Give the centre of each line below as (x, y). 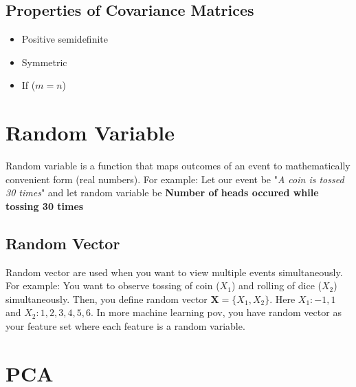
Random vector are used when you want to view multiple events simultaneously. (174, 272)
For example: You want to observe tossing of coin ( (113, 285)
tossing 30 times (45, 206)
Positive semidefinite (65, 39)
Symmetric (44, 62)
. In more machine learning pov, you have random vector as (216, 312)
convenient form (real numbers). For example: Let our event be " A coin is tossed (175, 179)
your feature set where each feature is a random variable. (125, 326)
